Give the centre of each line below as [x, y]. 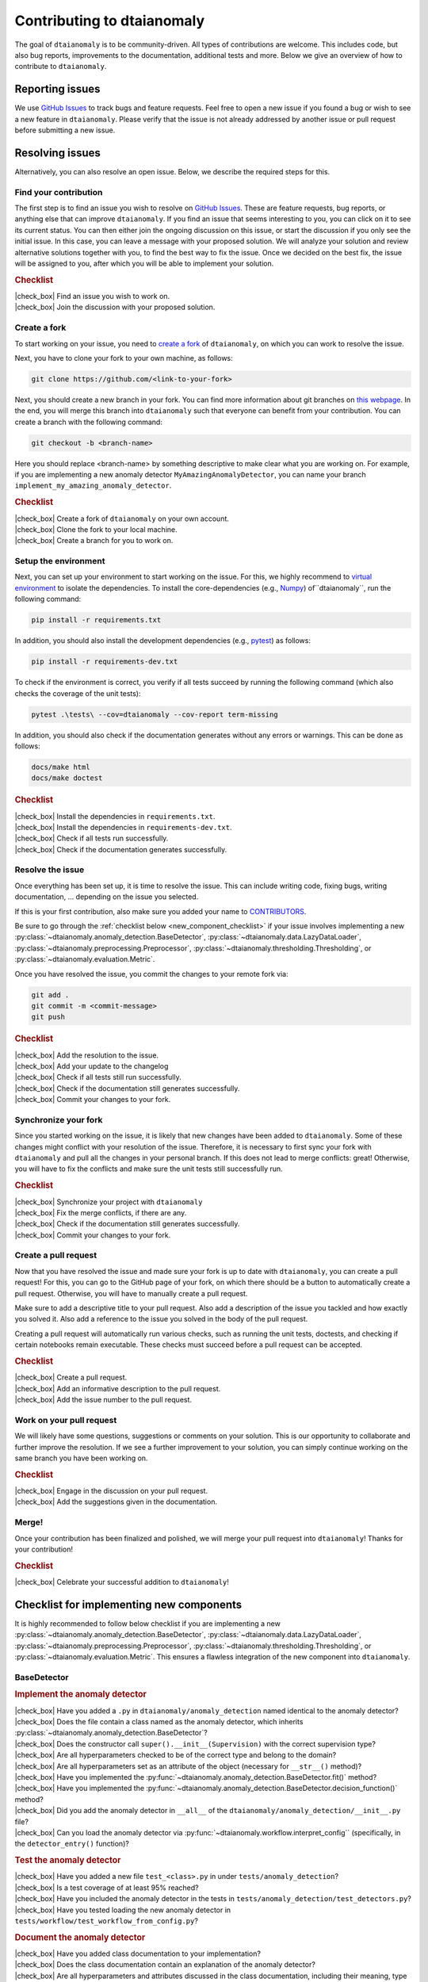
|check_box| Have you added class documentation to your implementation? [138, 1953]
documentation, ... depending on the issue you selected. [107, 897]
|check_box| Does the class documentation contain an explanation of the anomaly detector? [165, 1965]
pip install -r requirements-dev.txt [105, 662]
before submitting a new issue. [65, 130]
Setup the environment [60, 561]
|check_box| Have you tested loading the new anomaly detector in [123, 1910]
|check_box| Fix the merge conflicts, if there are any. [101, 1212]
